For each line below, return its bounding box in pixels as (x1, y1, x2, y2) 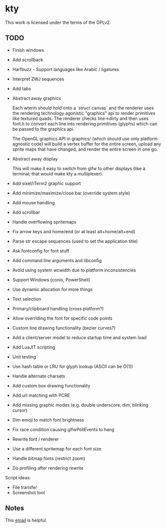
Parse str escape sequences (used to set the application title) (12, 238, 138, 244)
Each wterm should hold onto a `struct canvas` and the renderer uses (12, 105, 154, 111)
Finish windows (12, 47, 45, 53)
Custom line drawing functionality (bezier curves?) (12, 325, 116, 331)
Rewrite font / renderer (12, 436, 59, 442)
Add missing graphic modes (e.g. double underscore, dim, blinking (12, 402, 149, 408)
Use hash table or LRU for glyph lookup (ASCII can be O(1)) (12, 363, 133, 369)
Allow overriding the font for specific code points (12, 315, 112, 321)
